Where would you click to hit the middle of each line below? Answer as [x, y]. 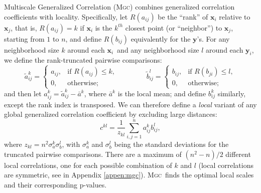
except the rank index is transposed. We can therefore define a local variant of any [130, 104]
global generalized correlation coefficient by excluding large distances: [111, 114]
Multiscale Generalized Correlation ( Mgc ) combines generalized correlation [119, 7]
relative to [235, 16]
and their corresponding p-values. [55, 184]
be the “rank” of [183, 16]
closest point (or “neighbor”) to [174, 27]
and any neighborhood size [158, 49]
